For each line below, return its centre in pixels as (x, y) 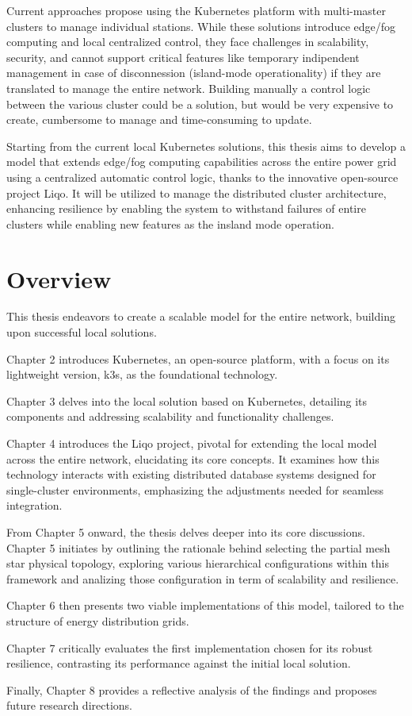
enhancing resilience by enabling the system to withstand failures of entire (186, 208)
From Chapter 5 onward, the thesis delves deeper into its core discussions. (186, 531)
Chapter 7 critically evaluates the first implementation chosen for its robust (190, 647)
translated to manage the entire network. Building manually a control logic (189, 88)
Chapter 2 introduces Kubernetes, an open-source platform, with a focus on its (198, 358)
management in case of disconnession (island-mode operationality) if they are (194, 73)
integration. (34, 505)
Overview (59, 278)
